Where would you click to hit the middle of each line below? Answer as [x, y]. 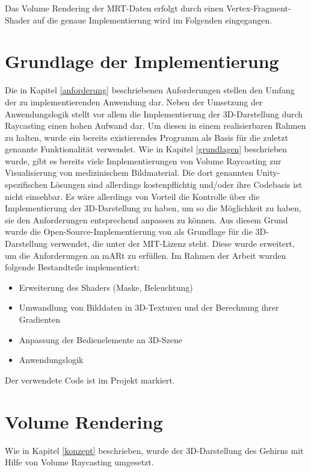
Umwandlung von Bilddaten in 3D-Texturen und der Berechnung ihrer [149, 307]
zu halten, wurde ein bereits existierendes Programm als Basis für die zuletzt [146, 137]
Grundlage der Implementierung [142, 61]
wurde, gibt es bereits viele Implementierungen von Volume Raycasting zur [143, 160]
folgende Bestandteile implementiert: [72, 267]
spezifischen [26, 185]
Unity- [268, 172]
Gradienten [40, 319]
